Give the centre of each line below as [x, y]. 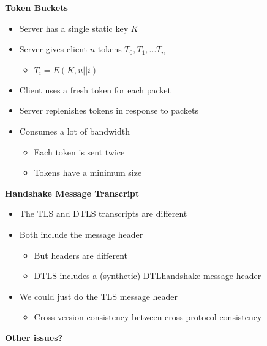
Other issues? [34, 337]
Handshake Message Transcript [72, 193]
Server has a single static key [74, 28]
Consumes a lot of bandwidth [75, 131]
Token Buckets [36, 7]
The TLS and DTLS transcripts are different [103, 214]
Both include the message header [81, 234]
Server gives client [53, 49]
